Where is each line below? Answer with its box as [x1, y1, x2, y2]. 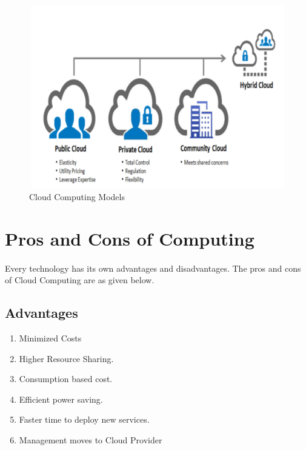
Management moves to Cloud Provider [19, 433, 162, 446]
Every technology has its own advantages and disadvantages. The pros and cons [5, 261, 301, 274]
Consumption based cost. [19, 372, 113, 385]
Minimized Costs [19, 331, 82, 344]
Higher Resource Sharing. [19, 352, 114, 364]
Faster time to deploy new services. [19, 413, 150, 426]
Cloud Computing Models [29, 190, 125, 203]
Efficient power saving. [19, 392, 103, 405]
